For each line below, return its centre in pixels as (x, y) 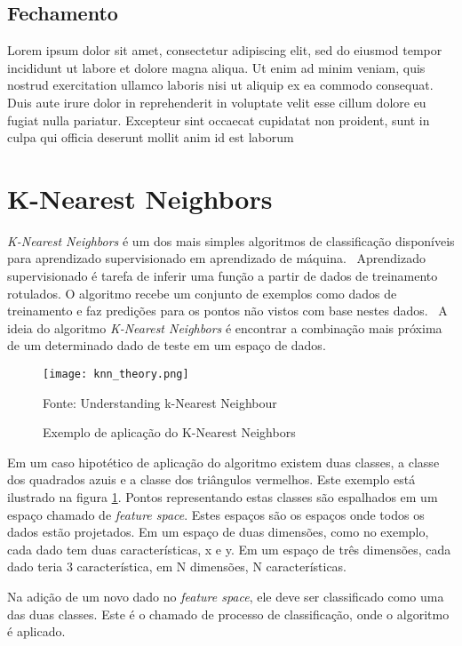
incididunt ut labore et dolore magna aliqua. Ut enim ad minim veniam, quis (216, 67)
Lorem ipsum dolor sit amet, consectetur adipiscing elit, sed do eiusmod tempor (225, 50)
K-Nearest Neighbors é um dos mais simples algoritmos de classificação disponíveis (231, 240)
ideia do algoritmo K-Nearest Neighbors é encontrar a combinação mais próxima (225, 327)
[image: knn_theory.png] (116, 375)
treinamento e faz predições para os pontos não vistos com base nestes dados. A (227, 311)
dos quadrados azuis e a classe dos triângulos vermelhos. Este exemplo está (211, 479)
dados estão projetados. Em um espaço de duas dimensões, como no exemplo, (218, 532)
